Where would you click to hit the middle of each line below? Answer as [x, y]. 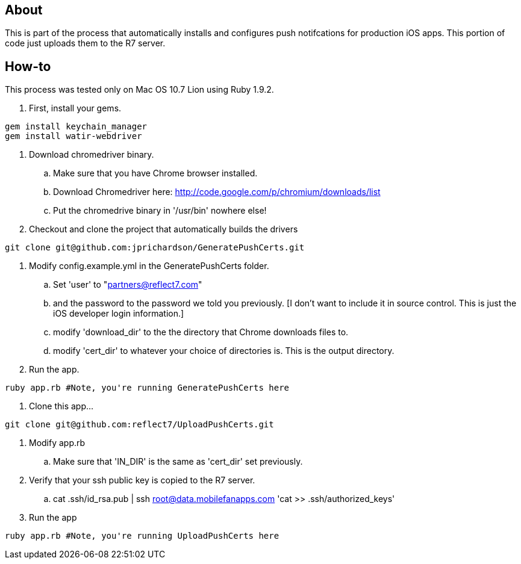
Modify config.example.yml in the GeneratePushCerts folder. [149, 266]
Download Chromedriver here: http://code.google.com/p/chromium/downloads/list [217, 192]
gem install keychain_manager [76, 127]
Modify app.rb [57, 443]
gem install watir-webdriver [73, 136]
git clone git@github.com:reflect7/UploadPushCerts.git [139, 425]
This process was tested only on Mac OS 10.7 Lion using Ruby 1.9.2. [139, 90]
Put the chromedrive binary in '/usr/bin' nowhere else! [160, 211]
